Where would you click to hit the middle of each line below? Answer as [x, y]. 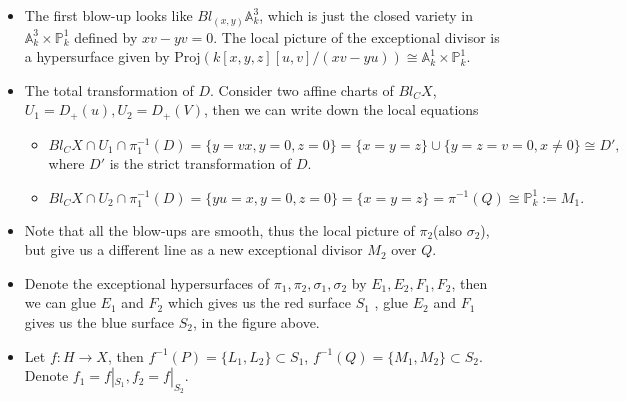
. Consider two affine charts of [302, 89]
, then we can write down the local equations [341, 109]
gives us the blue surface [99, 322]
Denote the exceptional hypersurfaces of [147, 282]
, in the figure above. [256, 322]
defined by [106, 36]
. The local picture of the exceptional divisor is [356, 36]
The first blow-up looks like [108, 15]
